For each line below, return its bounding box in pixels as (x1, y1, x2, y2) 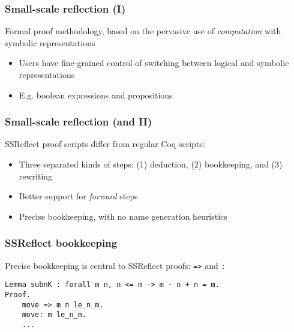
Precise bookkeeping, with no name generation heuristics (19, 210, 227, 222)
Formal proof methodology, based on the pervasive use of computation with (5, 25, 281, 37)
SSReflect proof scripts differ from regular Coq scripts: (5, 137, 205, 150)
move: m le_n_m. (22, 310, 87, 319)
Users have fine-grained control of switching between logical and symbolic (19, 56, 289, 69)
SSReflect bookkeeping (5, 235, 118, 250)
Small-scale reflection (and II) (5, 114, 152, 129)
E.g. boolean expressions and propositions (19, 88, 173, 101)
